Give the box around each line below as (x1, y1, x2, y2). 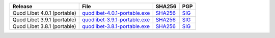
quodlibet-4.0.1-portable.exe (81, 10, 150, 16)
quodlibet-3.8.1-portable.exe (81, 23, 150, 30)
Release (12, 3, 33, 10)
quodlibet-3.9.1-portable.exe (81, 16, 150, 23)
